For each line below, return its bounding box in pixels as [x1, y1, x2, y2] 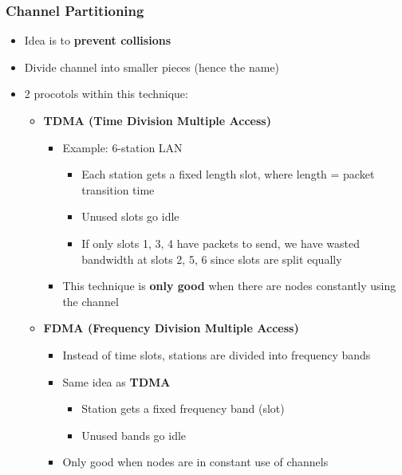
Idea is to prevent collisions [24, 32, 171, 49]
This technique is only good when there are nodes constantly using [62, 277, 396, 294]
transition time [81, 181, 155, 198]
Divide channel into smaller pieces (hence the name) [24, 58, 280, 75]
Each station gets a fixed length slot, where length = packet [81, 166, 375, 183]
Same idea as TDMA [62, 373, 171, 390]
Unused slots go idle [81, 208, 179, 225]
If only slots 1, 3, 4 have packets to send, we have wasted [81, 234, 360, 251]
